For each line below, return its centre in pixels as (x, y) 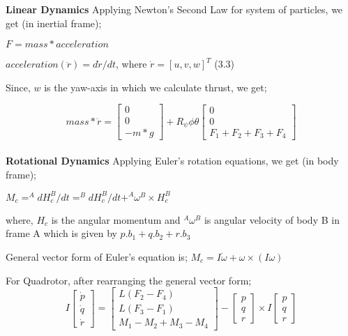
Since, (18, 87)
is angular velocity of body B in (272, 219)
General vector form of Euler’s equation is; (97, 256)
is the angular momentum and (116, 219)
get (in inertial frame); (54, 23)
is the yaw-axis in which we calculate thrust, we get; (156, 87)
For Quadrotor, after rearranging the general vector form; (129, 280)
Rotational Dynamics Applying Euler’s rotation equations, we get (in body (172, 161)
